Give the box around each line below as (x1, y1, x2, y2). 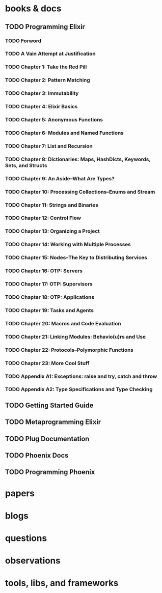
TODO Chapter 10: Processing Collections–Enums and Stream (5, 188, 156, 195)
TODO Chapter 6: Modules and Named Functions (5, 129, 124, 136)
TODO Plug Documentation (5, 434, 90, 443)
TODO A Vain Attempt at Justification (5, 50, 96, 57)
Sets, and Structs (5, 162, 48, 169)
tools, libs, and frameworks (5, 578, 119, 589)
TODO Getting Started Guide (5, 401, 94, 409)
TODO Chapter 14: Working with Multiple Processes (5, 241, 131, 248)
